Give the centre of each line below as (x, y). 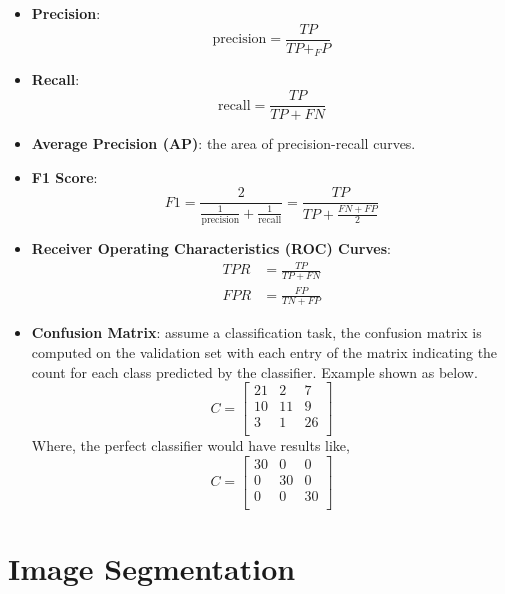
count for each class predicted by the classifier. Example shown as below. (254, 371)
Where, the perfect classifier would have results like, (190, 445)
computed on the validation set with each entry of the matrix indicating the (264, 351)
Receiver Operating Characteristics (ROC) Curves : (211, 248)
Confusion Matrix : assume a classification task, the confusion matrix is (256, 332)
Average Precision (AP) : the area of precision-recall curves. (223, 143)
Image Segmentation (152, 568)
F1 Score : (64, 176)
